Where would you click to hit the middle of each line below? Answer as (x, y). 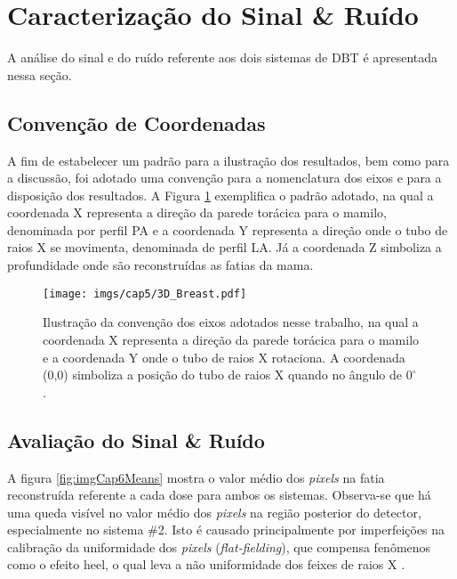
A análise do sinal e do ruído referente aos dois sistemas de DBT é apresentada (223, 57)
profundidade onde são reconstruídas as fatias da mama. (160, 265)
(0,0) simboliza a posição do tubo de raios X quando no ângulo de (222, 375)
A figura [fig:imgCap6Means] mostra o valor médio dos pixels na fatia (196, 477)
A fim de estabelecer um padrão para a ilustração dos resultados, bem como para (228, 160)
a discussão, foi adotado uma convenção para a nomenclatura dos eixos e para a (224, 178)
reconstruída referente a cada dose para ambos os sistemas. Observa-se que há (219, 495)
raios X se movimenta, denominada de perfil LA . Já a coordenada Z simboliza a (224, 247)
